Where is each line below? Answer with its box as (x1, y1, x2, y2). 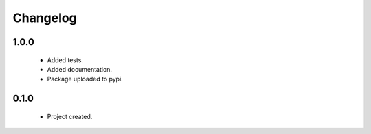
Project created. (47, 112, 93, 120)
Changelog (12, 10, 77, 25)
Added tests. (47, 55, 84, 64)
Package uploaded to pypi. (47, 75, 123, 83)
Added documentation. (47, 65, 113, 73)
